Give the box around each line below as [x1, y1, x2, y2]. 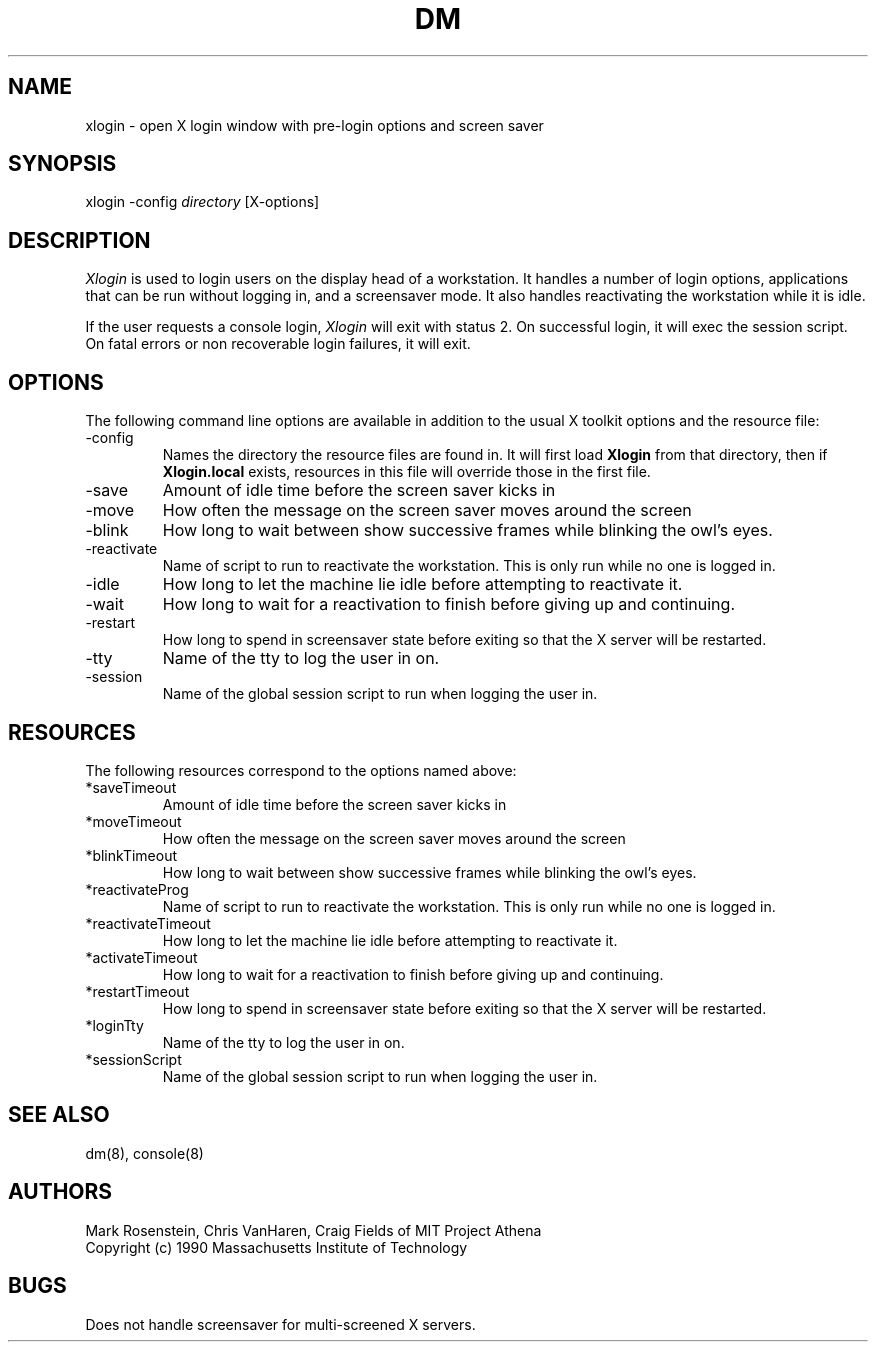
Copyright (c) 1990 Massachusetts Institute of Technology [85, 1238, 468, 1256]
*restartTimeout [85, 982, 190, 1000]
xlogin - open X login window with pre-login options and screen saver [85, 116, 544, 134]
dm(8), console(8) [85, 1144, 204, 1162]
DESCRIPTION [8, 227, 151, 253]
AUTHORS [8, 1179, 113, 1205]
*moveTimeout [85, 812, 182, 830]
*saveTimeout [85, 778, 177, 796]
